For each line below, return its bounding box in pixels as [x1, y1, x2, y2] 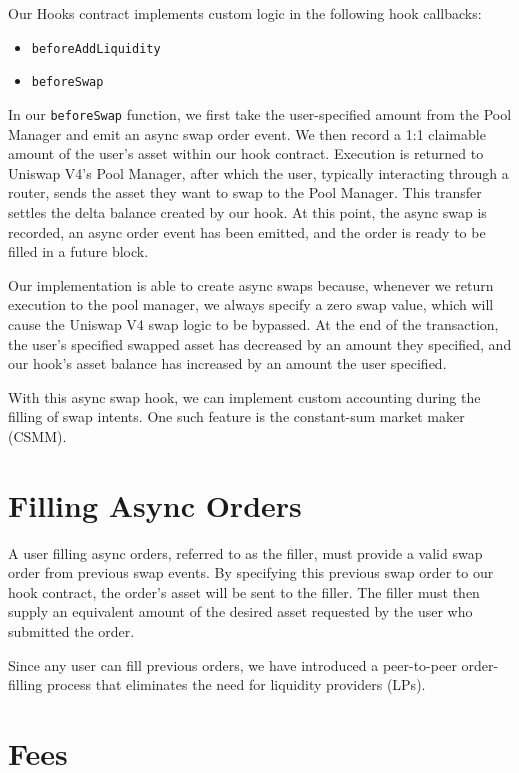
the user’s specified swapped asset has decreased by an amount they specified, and [8, 333, 512, 354]
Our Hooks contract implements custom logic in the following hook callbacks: [8, 3, 482, 23]
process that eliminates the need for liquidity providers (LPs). [46, 674, 426, 695]
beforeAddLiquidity [31, 41, 161, 56]
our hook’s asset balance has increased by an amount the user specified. [8, 353, 447, 374]
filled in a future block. [8, 241, 149, 262]
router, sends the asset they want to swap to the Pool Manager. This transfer [8, 182, 482, 203]
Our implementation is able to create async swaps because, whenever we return [8, 274, 494, 295]
